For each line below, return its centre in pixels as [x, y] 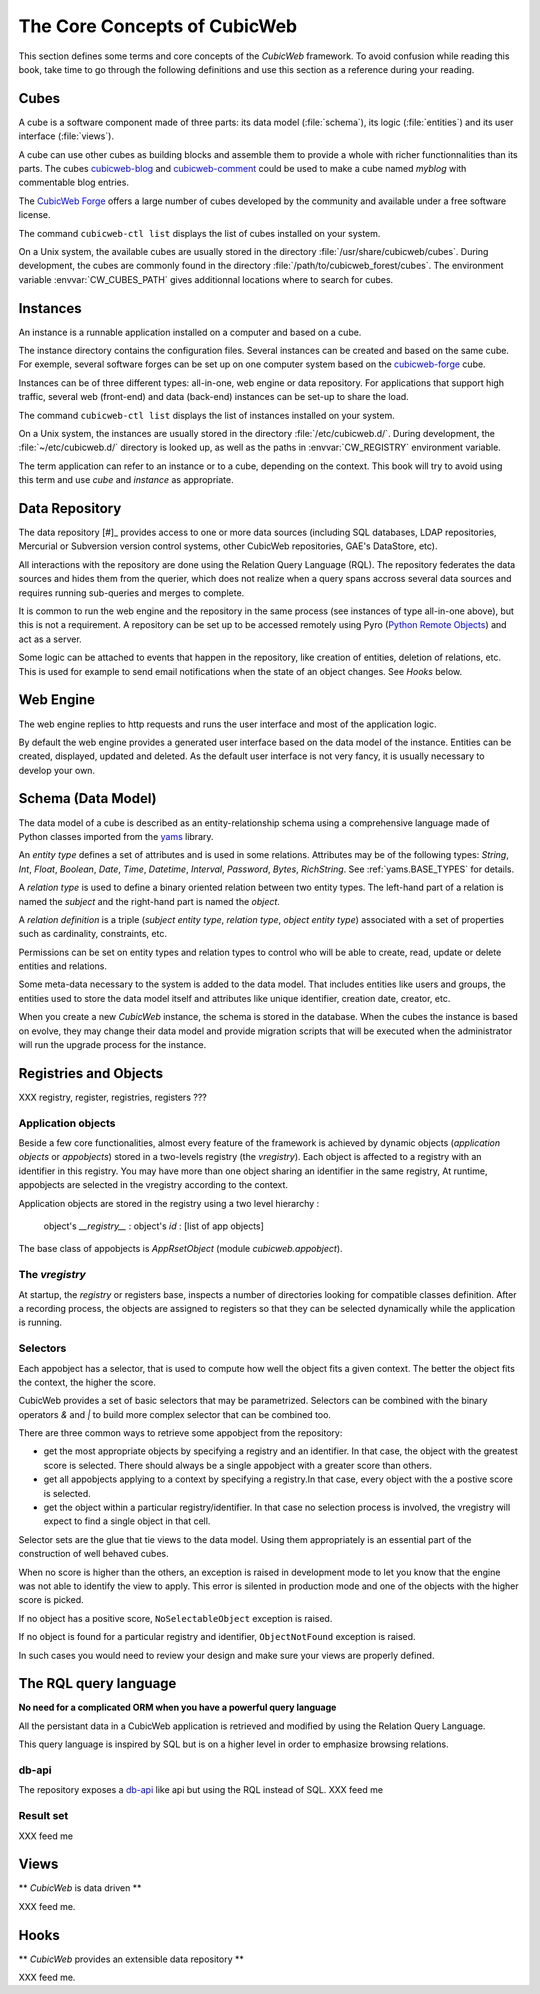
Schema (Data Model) [87, 798]
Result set [43, 1816]
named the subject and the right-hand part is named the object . [149, 901]
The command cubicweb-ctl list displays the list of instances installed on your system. [206, 415]
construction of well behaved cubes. [93, 1554]
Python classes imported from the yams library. [116, 836]
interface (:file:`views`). [66, 136]
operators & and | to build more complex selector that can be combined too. [175, 1414]
